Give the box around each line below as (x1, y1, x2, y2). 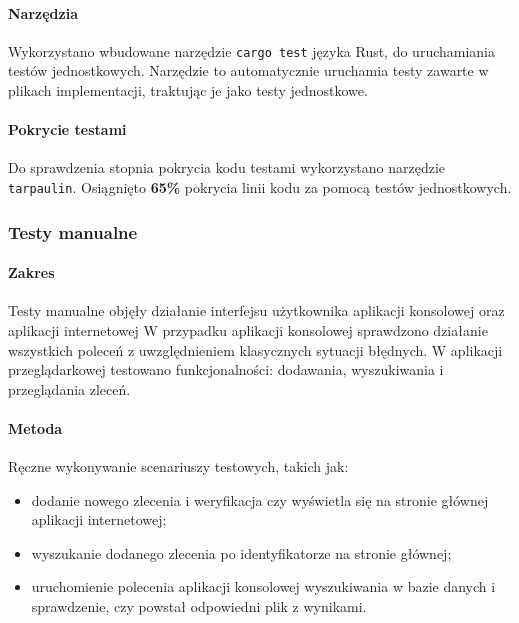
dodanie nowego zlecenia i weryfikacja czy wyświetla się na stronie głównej (31, 489, 489, 510)
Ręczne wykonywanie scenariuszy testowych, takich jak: (8, 456, 349, 477)
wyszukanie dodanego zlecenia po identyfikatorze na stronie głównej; (31, 542, 452, 563)
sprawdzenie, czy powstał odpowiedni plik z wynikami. (31, 596, 367, 617)
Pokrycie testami (8, 119, 127, 140)
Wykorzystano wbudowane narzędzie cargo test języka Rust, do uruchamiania (8, 40, 496, 61)
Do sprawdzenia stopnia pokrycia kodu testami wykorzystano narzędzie (8, 157, 445, 178)
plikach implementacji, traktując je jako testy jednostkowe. (8, 80, 368, 101)
